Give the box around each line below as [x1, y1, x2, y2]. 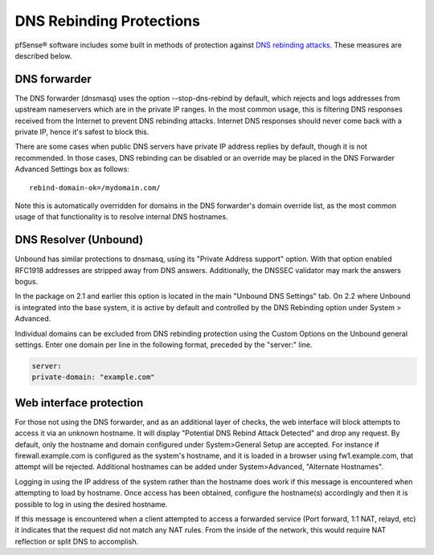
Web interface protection [14, 396, 144, 410]
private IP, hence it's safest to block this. [14, 127, 149, 137]
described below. [14, 51, 72, 60]
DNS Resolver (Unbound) [14, 233, 144, 247]
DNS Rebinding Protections [14, 12, 201, 30]
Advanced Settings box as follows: [14, 165, 130, 174]
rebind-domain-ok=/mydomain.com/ [29, 183, 161, 192]
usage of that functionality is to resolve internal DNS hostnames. [14, 212, 228, 222]
